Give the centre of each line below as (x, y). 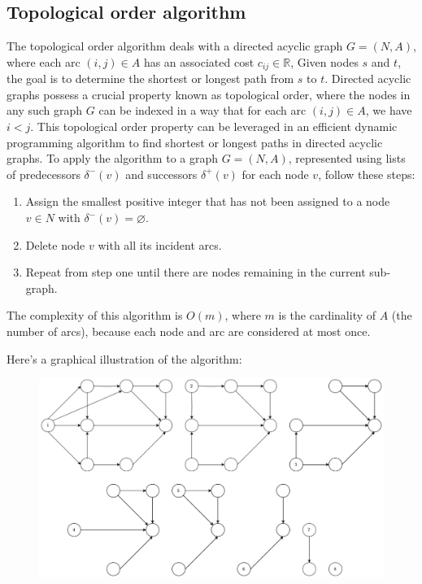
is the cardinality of (327, 315)
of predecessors (44, 174)
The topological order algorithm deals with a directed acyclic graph (175, 46)
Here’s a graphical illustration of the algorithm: (124, 358)
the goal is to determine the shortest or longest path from (150, 78)
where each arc (44, 61)
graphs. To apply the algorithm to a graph (113, 158)
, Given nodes (324, 61)
